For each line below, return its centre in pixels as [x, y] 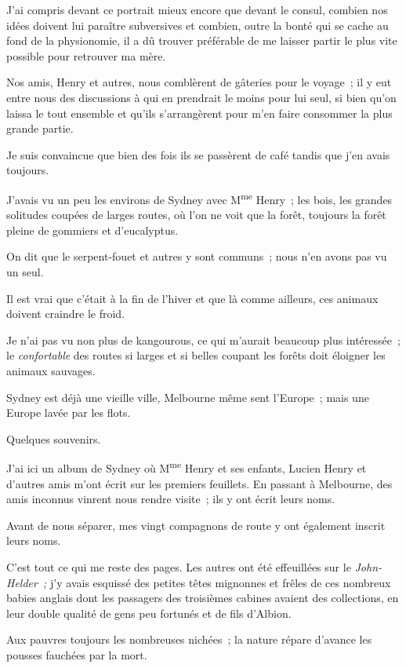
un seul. [25, 271]
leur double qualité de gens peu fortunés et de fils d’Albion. [149, 613]
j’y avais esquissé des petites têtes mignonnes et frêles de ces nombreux [221, 582]
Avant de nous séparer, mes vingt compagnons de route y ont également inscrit [196, 525]
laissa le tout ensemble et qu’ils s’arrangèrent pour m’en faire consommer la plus [199, 113]
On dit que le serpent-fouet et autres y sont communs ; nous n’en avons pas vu [197, 256]
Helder [22, 582]
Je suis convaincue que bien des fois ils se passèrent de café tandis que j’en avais [198, 154]
